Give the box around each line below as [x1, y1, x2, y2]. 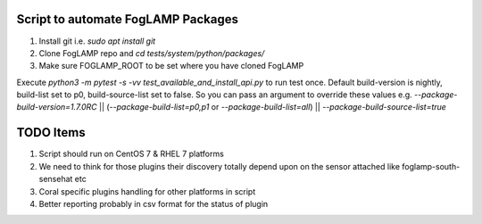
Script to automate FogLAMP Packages [16, 12, 239, 27]
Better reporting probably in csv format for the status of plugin [38, 198, 269, 209]
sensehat [38, 174, 73, 185]
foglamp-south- [402, 161, 461, 171]
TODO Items [16, 125, 86, 140]
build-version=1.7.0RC [16, 102, 97, 112]
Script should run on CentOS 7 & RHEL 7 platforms [38, 148, 225, 160]
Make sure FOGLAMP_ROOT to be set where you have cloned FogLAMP [38, 61, 304, 71]
